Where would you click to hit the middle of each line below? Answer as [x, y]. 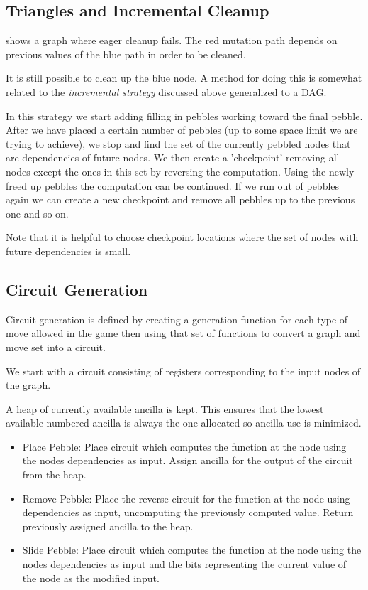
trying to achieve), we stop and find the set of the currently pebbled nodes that [178, 143]
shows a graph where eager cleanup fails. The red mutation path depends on [172, 40]
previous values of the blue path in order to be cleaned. [126, 54]
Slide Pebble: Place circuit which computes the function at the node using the [192, 550]
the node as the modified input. [91, 578]
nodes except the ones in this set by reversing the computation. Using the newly [180, 171]
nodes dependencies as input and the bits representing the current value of [184, 564]
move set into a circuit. [56, 347]
